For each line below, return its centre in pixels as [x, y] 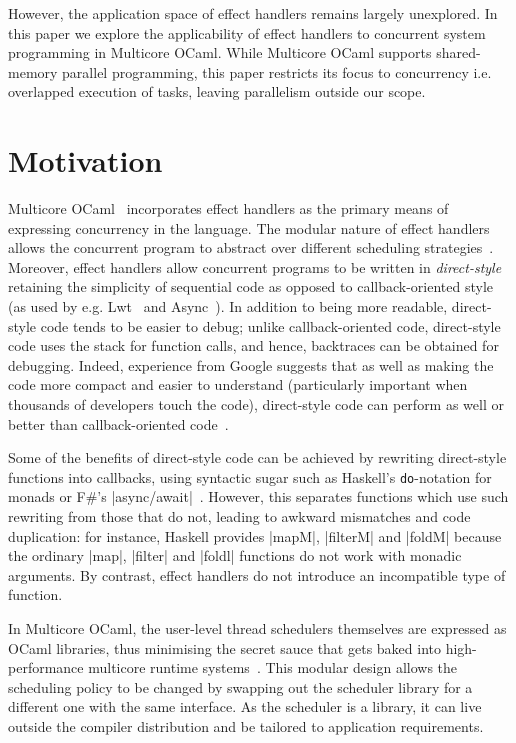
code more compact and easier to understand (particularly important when [238, 384]
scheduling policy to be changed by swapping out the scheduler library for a [240, 686]
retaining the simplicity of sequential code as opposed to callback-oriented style [251, 286]
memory [33, 71]
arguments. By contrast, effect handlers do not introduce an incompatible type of [257, 574]
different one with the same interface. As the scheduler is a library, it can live [245, 706]
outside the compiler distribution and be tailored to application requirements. [246, 726]
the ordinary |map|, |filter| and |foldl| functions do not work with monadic [235, 555]
